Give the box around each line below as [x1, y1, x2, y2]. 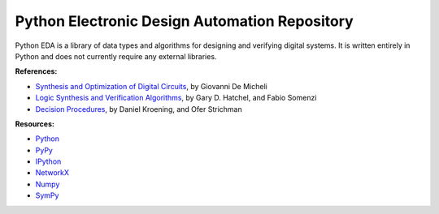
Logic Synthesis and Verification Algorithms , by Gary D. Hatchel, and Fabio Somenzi [35, 93, 317, 103]
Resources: [15, 118, 54, 129]
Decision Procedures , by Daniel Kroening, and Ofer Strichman [35, 104, 243, 113]
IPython [35, 156, 62, 166]
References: [15, 66, 58, 76]
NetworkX [35, 168, 69, 178]
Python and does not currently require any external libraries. [15, 51, 217, 61]
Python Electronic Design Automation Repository [15, 12, 354, 30]
